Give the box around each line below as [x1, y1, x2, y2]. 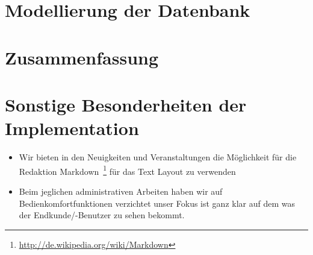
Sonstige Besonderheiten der [5, 92, 247, 116]
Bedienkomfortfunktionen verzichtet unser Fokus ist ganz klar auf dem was [19, 197, 295, 209]
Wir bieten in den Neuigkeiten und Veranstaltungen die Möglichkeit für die [19, 151, 297, 163]
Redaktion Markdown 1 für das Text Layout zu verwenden [19, 163, 236, 177]
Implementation [5, 116, 139, 140]
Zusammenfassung [5, 45, 159, 69]
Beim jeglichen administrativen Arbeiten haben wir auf [19, 184, 223, 197]
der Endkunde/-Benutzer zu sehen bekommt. [19, 209, 185, 221]
